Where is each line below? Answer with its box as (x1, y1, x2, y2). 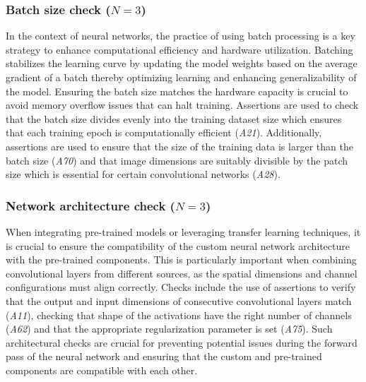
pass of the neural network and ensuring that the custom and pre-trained (6, 349, 322, 364)
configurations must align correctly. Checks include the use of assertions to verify (6, 280, 356, 294)
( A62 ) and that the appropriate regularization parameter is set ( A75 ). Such (6, 321, 333, 336)
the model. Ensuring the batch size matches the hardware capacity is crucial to (6, 83, 348, 98)
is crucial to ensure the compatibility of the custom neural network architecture (6, 238, 350, 253)
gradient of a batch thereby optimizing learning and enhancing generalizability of (6, 70, 357, 84)
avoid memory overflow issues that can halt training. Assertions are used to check (6, 97, 359, 112)
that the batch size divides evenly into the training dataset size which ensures (6, 111, 342, 126)
